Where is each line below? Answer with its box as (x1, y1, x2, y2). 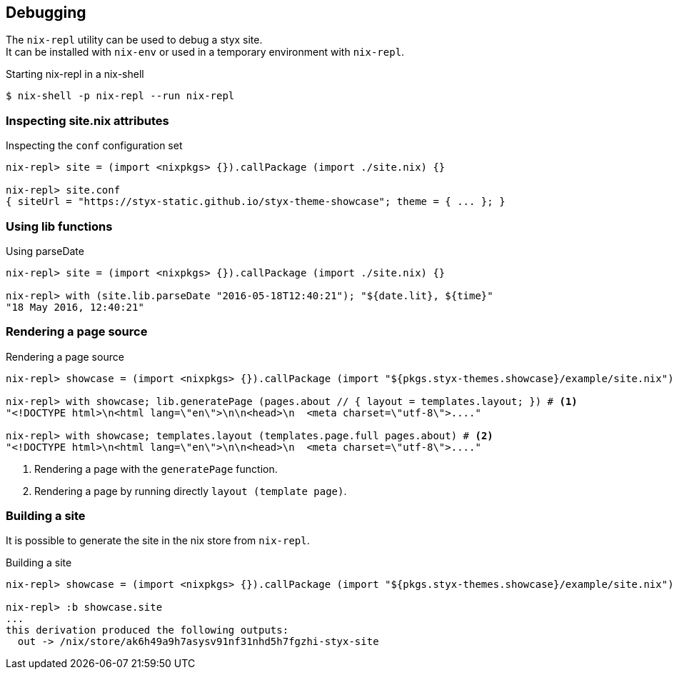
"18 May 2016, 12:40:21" (6, 301, 144, 313)
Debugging (6, 4, 86, 21)
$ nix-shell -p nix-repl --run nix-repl (6, 90, 235, 102)
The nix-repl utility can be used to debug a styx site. (6, 34, 263, 46)
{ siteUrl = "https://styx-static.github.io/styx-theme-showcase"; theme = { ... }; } (6, 196, 505, 208)
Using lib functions (6, 219, 113, 234)
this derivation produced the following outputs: (6, 624, 289, 636)
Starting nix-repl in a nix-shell (6, 68, 144, 81)
